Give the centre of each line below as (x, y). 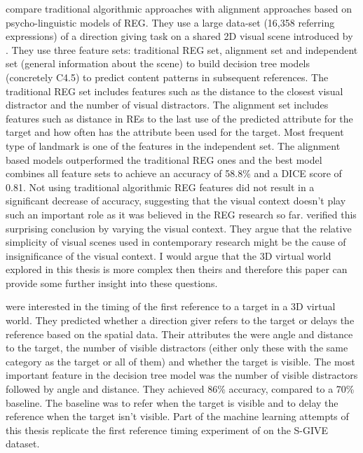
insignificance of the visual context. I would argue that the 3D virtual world (169, 255)
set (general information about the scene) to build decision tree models (158, 63)
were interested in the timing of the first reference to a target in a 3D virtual (171, 306)
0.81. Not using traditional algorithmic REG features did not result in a (160, 187)
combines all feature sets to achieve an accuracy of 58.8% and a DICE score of (174, 173)
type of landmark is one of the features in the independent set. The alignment (173, 145)
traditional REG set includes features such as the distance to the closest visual (174, 91)
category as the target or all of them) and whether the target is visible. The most (180, 361)
